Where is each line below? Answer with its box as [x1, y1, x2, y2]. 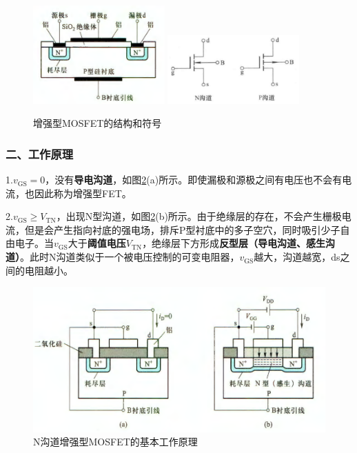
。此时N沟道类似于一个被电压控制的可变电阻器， [20, 250, 240, 264]
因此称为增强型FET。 [34, 185, 132, 200]
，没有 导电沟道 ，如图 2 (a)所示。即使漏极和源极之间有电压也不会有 [45, 172, 343, 187]
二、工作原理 [6, 145, 74, 162]
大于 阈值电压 [68, 236, 126, 250]
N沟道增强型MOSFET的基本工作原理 [33, 434, 198, 449]
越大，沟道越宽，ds [254, 250, 340, 264]
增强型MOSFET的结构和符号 [33, 116, 162, 130]
